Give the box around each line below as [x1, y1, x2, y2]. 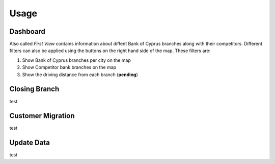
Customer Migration [9, 111, 75, 120]
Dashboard [9, 27, 45, 36]
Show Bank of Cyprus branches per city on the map [22, 57, 131, 63]
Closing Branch [9, 85, 60, 93]
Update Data [9, 138, 50, 147]
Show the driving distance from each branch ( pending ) [22, 72, 139, 78]
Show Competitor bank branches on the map [22, 64, 117, 71]
